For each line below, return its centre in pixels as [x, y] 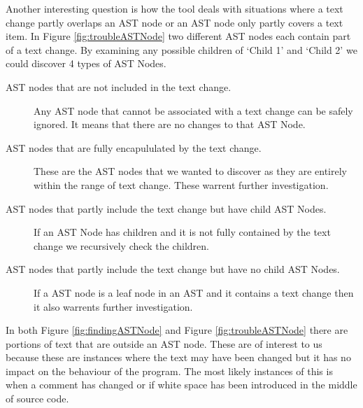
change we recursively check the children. [121, 245]
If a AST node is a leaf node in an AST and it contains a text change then [194, 292]
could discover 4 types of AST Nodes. [86, 63]
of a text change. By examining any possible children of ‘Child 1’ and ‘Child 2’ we [181, 49]
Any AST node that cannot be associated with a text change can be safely [193, 110]
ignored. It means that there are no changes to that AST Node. [170, 124]
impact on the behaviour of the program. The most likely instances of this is [169, 371]
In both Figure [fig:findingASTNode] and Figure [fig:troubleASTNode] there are [177, 330]
